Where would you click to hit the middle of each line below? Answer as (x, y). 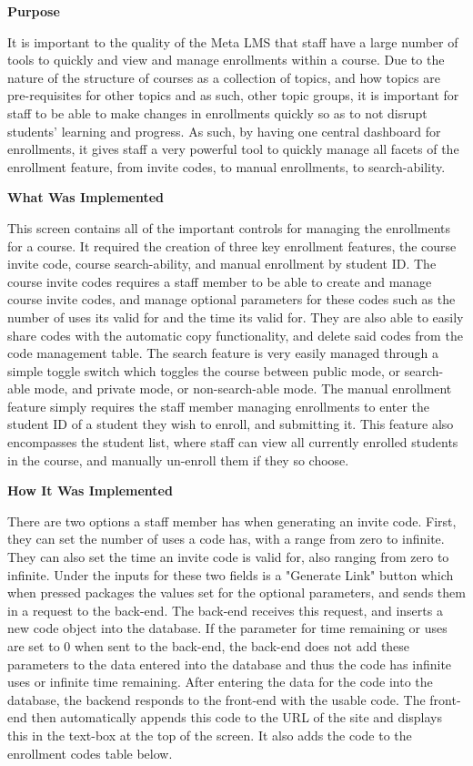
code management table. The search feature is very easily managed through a (223, 353)
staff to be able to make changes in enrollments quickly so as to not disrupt (217, 112)
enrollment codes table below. (90, 753)
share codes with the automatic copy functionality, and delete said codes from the (235, 335)
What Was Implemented (86, 197)
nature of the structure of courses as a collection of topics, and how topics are (224, 77)
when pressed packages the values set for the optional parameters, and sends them (236, 592)
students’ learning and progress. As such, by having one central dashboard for (224, 131)
